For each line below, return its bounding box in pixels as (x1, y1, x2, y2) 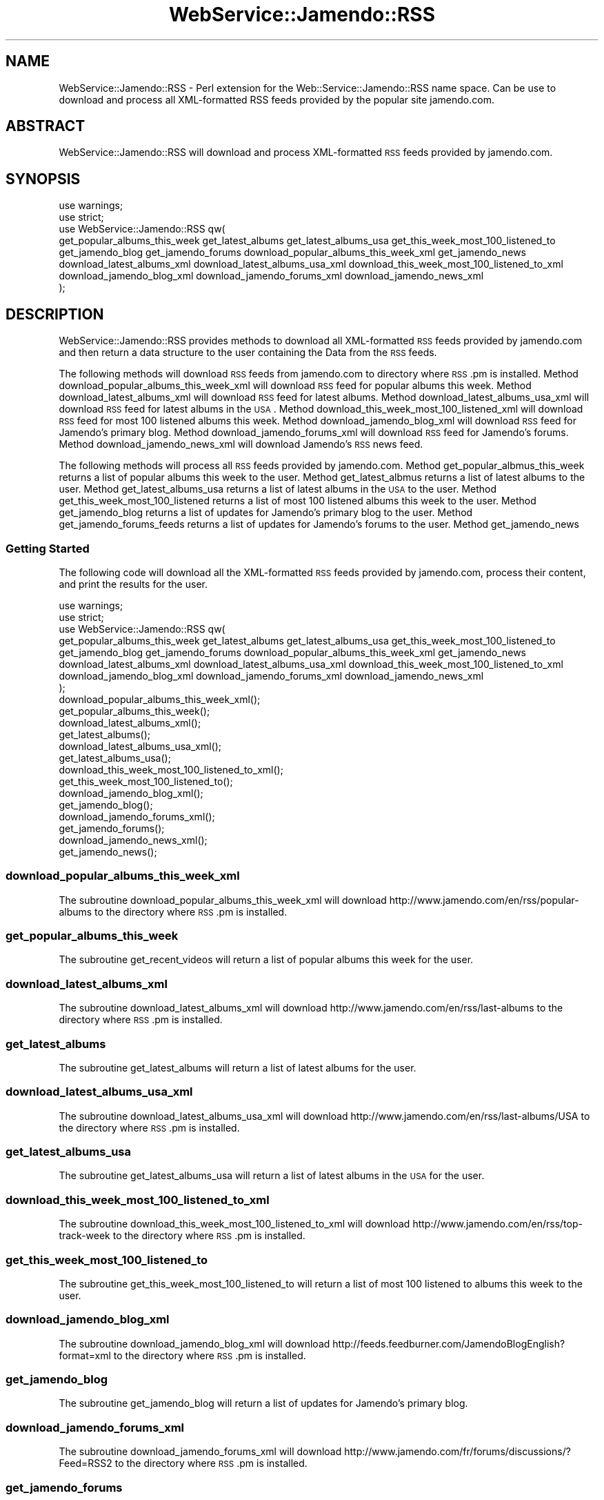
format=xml (59, 1349, 111, 1361)
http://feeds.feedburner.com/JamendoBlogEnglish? (332, 1337, 565, 1350)
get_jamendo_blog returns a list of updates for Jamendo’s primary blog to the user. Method (59, 506, 473, 519)
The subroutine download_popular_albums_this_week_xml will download (59, 894, 387, 906)
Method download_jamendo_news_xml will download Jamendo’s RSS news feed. (59, 438, 423, 451)
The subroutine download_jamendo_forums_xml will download (59, 1445, 342, 1458)
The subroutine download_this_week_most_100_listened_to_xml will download (59, 1218, 410, 1230)
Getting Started (6, 541, 90, 555)
